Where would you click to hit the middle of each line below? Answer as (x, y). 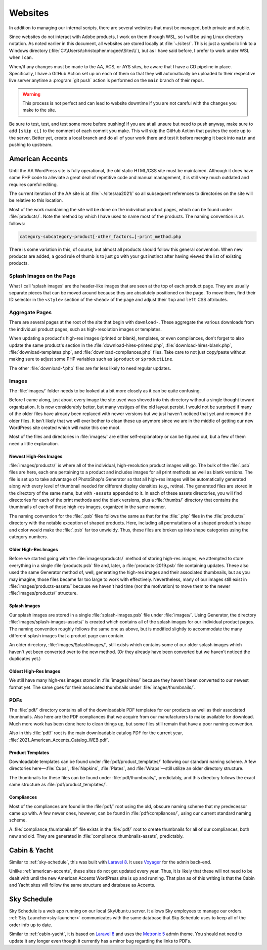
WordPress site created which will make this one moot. (65, 427)
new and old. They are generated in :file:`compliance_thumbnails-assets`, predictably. (96, 836)
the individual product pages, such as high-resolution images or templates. (86, 329)
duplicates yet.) (25, 659)
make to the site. (39, 110)
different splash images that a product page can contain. (67, 635)
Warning (31, 94)
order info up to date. (31, 925)
